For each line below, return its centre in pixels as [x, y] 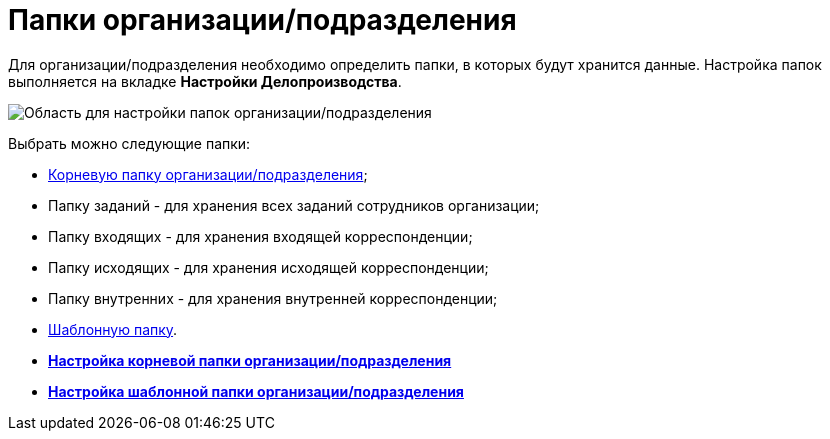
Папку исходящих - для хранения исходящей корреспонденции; [268, 267]
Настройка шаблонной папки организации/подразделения [256, 391]
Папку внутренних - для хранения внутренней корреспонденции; [273, 298]
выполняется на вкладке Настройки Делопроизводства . [205, 81]
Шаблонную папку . [113, 329]
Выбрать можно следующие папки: [129, 143]
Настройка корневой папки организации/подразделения [250, 360]
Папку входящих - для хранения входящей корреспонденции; [260, 236]
